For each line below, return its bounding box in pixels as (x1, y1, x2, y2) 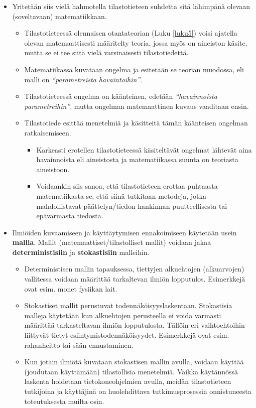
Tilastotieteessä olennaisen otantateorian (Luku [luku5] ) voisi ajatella (24, 28, 237, 38)
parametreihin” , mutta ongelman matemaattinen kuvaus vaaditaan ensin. (24, 100, 249, 111)
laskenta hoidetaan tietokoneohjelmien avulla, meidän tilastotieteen (24, 376, 231, 386)
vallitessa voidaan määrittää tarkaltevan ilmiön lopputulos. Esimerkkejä (24, 274, 245, 284)
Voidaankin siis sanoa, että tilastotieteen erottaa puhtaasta (36, 181, 218, 191)
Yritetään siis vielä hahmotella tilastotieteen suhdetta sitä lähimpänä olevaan (12, 1, 250, 11)
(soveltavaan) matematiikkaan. (12, 11, 107, 21)
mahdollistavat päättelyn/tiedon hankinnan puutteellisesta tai (36, 200, 227, 211)
